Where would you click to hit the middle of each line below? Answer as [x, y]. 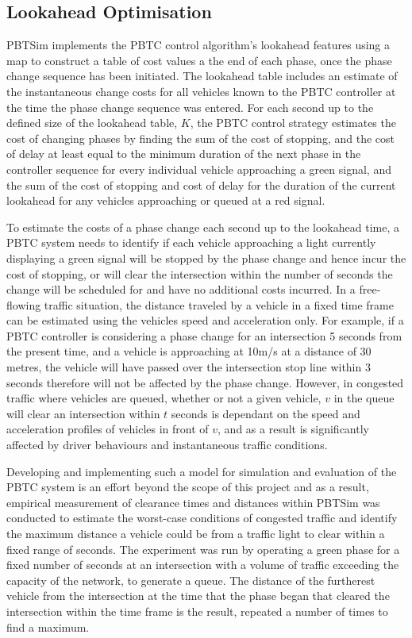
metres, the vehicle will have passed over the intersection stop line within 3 [189, 367]
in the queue [364, 398]
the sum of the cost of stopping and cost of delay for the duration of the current [201, 184]
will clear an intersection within [83, 413]
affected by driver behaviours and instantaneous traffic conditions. [167, 445]
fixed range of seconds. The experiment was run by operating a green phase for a [203, 549]
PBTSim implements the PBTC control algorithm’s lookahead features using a [198, 45]
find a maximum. [48, 626]
